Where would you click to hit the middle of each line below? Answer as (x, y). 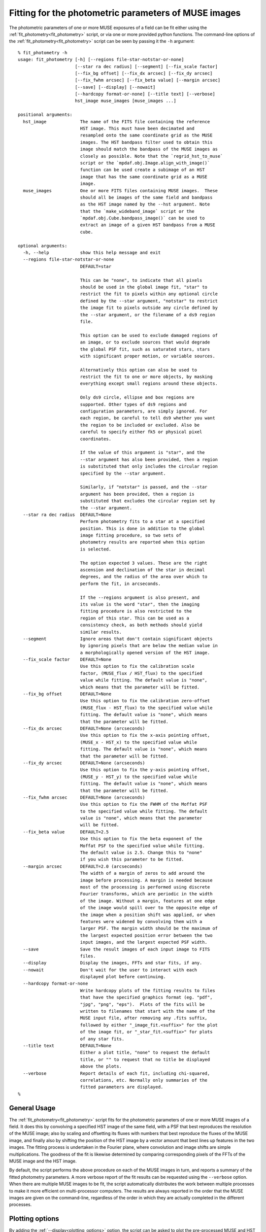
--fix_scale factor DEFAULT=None (67, 660)
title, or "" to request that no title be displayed (145, 1059)
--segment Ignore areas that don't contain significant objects (118, 639)
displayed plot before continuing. (123, 977)
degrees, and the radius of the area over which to (144, 577)
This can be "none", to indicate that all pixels (141, 280)
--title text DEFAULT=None (67, 1045)
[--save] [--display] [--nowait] (115, 87)
